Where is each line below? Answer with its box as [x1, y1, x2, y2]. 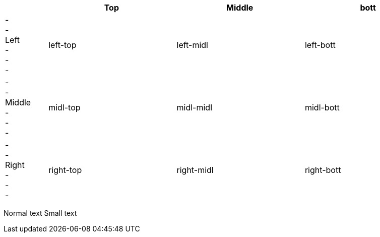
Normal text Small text [4, 209, 77, 217]
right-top [48, 165, 82, 175]
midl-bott [304, 102, 340, 112]
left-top [48, 40, 77, 50]
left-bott [304, 40, 336, 50]
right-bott [304, 165, 341, 175]
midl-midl [176, 102, 213, 112]
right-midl [176, 165, 214, 175]
